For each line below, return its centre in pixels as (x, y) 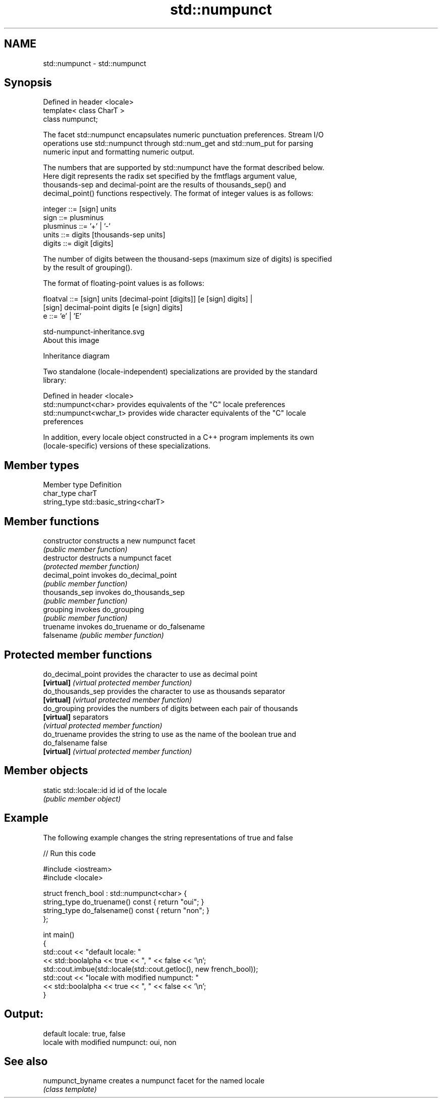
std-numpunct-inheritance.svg (94, 332)
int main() (59, 934)
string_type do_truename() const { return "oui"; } (124, 902)
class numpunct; (71, 119)
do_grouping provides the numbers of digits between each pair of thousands (171, 708)
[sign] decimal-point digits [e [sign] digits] (113, 308)
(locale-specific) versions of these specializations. (127, 446)
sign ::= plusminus (73, 218)
